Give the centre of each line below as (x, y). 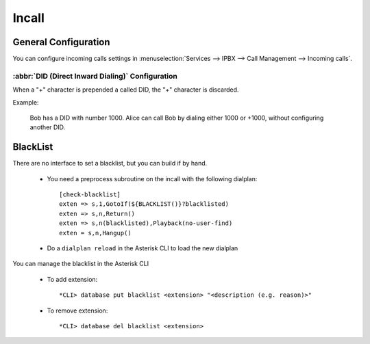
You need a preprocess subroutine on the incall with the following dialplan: (152, 178)
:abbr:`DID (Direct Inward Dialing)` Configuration (95, 76)
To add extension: (72, 279)
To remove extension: (77, 310)
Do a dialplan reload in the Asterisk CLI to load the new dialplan (143, 248)
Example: (26, 102)
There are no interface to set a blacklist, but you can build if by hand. (110, 163)
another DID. (48, 127)
